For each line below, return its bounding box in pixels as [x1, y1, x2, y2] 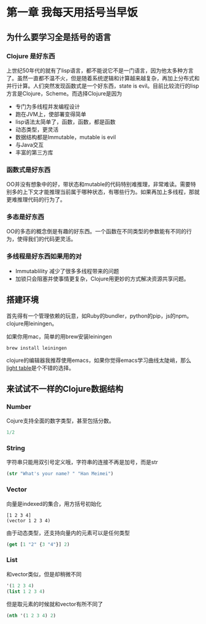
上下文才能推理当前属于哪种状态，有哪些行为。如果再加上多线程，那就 [22, 188, 200, 196]
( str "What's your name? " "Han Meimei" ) [6, 471, 114, 477]
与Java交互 [15, 141, 44, 148]
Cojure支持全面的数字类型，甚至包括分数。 [6, 417, 115, 424]
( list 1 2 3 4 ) [6, 588, 45, 595]
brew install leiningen [6, 345, 67, 351]
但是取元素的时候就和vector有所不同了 [6, 600, 103, 607]
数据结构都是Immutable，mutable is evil [15, 133, 116, 141]
